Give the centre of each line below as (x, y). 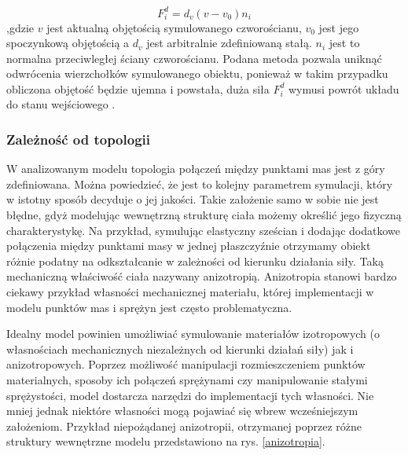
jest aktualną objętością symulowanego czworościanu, (174, 27)
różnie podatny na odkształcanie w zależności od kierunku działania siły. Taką (195, 261)
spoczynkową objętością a (68, 43)
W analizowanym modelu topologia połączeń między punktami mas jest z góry (196, 169)
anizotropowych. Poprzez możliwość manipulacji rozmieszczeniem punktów (186, 364)
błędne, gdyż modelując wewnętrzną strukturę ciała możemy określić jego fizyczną (204, 215)
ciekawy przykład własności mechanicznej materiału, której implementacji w (190, 292)
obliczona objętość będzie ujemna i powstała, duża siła (138, 88)
